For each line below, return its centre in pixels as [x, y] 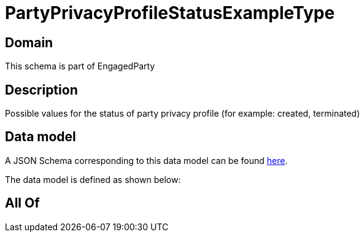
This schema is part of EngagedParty [80, 66]
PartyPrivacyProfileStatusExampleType [170, 13]
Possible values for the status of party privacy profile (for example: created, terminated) [183, 114]
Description [41, 90]
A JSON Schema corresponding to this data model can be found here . [146, 160]
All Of [22, 203]
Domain [29, 42]
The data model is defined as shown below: [93, 179]
